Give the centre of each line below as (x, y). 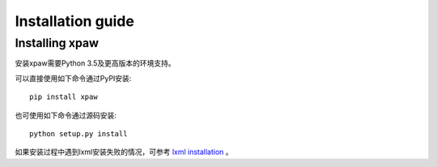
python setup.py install (78, 133)
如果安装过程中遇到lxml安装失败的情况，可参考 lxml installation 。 (124, 152)
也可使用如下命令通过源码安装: (66, 115)
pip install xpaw (64, 97)
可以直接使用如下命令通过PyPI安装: (73, 78)
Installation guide (75, 21)
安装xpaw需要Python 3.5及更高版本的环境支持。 (95, 63)
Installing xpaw (57, 43)
